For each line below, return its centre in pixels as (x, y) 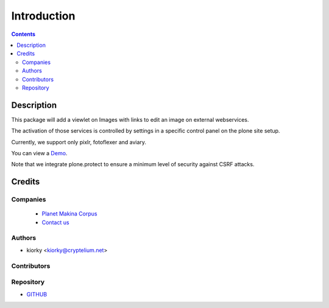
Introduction (43, 16)
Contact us (55, 222)
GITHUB (37, 294)
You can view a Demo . (39, 153)
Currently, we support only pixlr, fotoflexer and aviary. (79, 142)
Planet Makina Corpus (69, 214)
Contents (23, 34)
